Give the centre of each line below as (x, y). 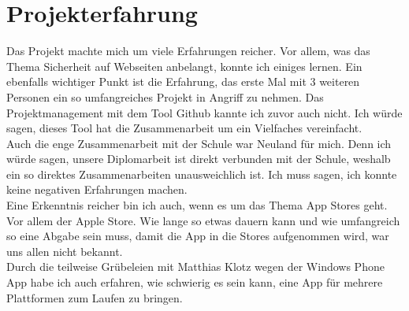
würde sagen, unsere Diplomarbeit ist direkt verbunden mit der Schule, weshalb (199, 159)
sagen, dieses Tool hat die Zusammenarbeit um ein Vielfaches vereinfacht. (184, 128)
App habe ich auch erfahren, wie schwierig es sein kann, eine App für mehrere (195, 282)
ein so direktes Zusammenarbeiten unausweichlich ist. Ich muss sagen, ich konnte (202, 174)
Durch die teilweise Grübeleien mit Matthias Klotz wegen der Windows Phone (195, 267)
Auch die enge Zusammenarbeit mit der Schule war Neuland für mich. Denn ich (199, 143)
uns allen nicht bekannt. (65, 251)
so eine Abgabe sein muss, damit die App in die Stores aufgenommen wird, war (198, 236)
